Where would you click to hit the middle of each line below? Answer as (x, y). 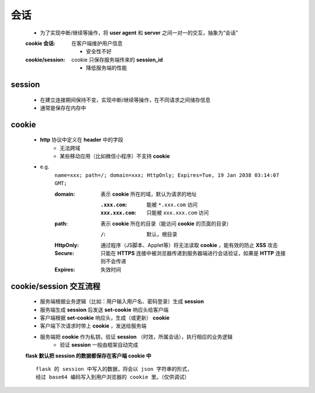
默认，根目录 (162, 234)
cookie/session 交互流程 (56, 286)
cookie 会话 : (40, 43)
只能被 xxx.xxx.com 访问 (178, 213)
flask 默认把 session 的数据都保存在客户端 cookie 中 (88, 356)
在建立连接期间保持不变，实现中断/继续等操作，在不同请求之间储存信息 (125, 100)
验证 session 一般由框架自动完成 (99, 345)
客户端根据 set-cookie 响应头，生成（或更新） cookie (105, 318)
